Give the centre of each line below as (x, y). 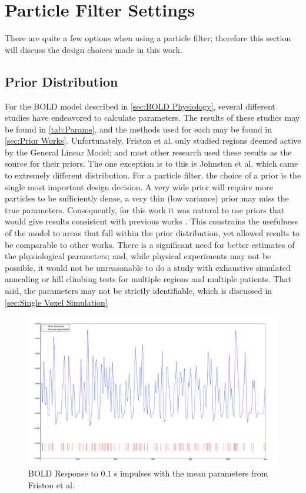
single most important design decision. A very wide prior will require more (139, 186)
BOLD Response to (63, 473)
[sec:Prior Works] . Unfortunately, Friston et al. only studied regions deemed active (153, 140)
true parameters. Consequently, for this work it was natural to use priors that (145, 209)
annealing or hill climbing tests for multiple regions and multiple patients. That (148, 279)
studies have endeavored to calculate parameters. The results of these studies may (152, 118)
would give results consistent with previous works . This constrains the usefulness (152, 221)
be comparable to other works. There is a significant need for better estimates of (150, 244)
